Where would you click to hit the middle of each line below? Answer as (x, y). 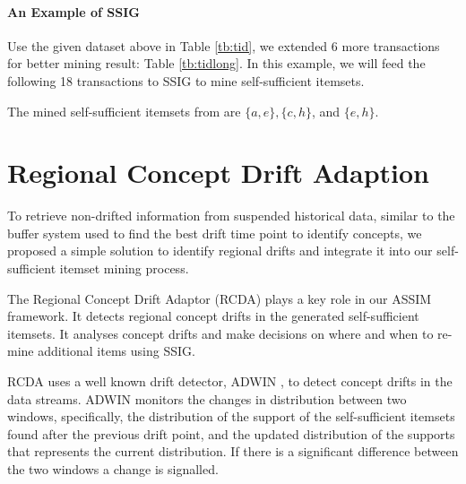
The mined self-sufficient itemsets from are (124, 111)
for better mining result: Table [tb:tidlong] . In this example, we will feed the (216, 63)
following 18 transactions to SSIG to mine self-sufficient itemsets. (186, 80)
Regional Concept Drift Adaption (218, 173)
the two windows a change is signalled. (113, 469)
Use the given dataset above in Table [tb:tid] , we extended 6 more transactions (224, 45)
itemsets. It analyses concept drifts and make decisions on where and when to (220, 333)
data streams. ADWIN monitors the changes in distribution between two (207, 398)
